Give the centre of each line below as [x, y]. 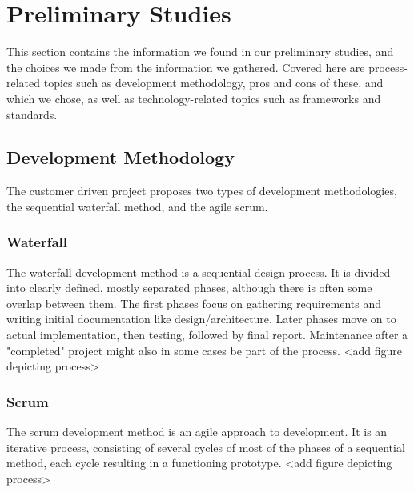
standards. [32, 114]
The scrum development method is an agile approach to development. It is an [197, 432]
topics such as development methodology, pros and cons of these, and [213, 83]
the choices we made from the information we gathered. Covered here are [186, 67]
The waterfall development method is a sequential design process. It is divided [199, 272]
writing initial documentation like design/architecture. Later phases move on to [201, 319]
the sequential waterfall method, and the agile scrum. [137, 206]
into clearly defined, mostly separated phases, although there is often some [189, 288]
